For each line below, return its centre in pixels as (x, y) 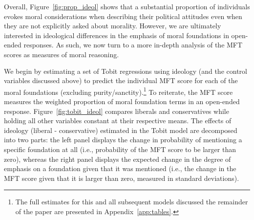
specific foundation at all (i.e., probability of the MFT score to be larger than (120, 149)
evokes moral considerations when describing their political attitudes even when (123, 16)
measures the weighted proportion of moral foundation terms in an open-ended (122, 101)
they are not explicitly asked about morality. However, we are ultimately (113, 26)
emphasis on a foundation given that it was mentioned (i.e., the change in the (120, 168)
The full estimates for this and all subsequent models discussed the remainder (132, 202)
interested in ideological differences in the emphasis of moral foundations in (116, 35)
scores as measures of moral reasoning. (62, 54)
